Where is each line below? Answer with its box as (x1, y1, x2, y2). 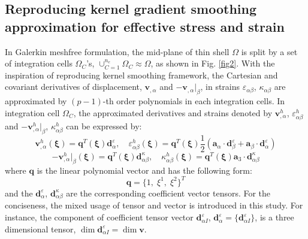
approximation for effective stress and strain (5, 17, 285, 35)
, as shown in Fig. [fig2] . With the (150, 57, 275, 69)
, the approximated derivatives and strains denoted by (73, 106, 273, 119)
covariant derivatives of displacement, (5, 80, 142, 93)
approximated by (5, 95, 67, 107)
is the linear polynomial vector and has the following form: (37, 164, 252, 176)
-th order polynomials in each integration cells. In (102, 95, 285, 107)
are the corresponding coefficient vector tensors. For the (66, 186, 271, 199)
